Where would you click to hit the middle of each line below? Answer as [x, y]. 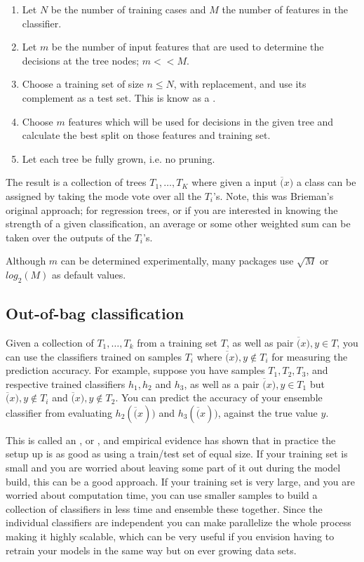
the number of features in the [285, 9]
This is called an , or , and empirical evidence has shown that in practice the [171, 440]
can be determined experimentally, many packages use [177, 261]
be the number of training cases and [128, 9]
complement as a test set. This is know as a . [119, 97]
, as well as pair [260, 342]
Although [26, 261]
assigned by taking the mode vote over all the [104, 195]
